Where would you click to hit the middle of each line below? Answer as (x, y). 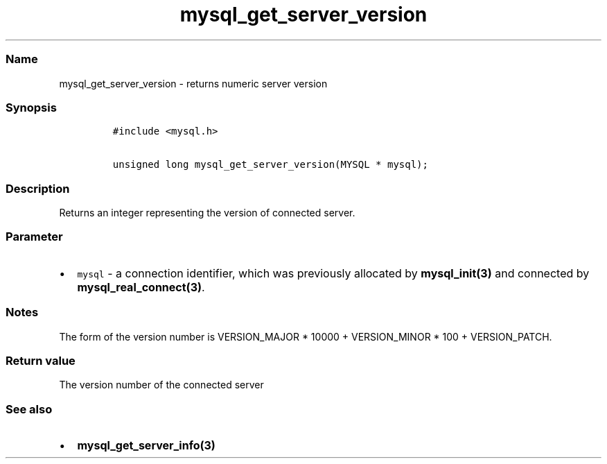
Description (38, 188)
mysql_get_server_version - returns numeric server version (193, 83)
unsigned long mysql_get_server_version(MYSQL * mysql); (270, 165)
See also (29, 409)
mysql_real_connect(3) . (141, 287)
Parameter (34, 237)
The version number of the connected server (161, 385)
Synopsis (31, 107)
